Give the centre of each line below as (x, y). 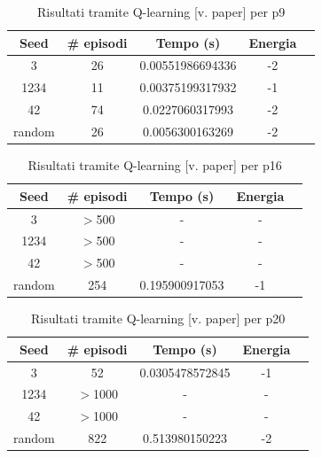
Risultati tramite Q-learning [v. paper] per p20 (158, 318)
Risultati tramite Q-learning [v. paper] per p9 (161, 12)
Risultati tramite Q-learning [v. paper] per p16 (155, 165)
